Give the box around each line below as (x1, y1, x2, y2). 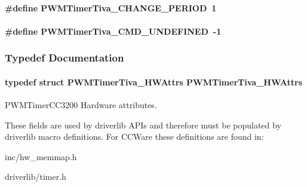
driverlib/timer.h (5, 170, 66, 183)
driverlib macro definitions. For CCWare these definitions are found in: (5, 130, 264, 143)
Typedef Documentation (5, 50, 124, 65)
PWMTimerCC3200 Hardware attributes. (5, 99, 157, 111)
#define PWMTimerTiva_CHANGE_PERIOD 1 (5, 1, 217, 14)
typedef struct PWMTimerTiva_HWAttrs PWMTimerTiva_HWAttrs (5, 75, 302, 88)
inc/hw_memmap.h (5, 150, 77, 163)
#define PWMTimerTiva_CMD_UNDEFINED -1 (5, 24, 222, 37)
